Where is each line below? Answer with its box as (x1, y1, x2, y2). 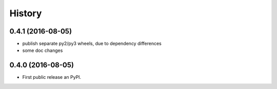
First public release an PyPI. (22, 74, 82, 80)
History (9, 8, 42, 19)
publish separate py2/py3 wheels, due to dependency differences (22, 41, 162, 47)
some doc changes (22, 47, 63, 53)
